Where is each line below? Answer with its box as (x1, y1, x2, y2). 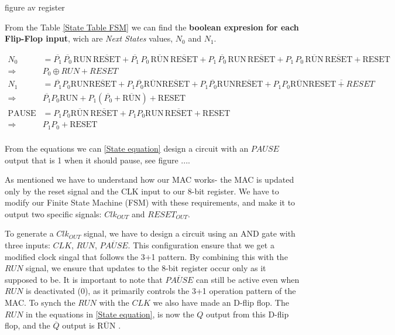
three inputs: (5, 239, 50, 251)
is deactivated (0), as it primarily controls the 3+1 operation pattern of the (26, 285, 296, 297)
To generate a (5, 227, 54, 240)
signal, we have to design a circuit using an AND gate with (84, 227, 296, 240)
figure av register (5, 1, 65, 13)
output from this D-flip (206, 307, 289, 320)
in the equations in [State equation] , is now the (26, 307, 194, 320)
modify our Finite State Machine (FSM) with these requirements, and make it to (5, 196, 296, 208)
